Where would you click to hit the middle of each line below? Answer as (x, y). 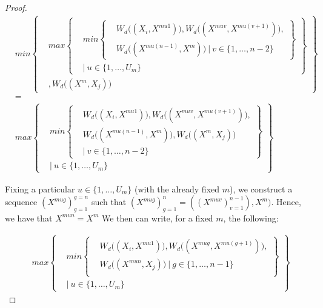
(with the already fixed (177, 188)
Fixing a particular (40, 188)
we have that (29, 218)
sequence (21, 202)
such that (109, 202)
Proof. (16, 7)
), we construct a (261, 188)
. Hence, (286, 202)
